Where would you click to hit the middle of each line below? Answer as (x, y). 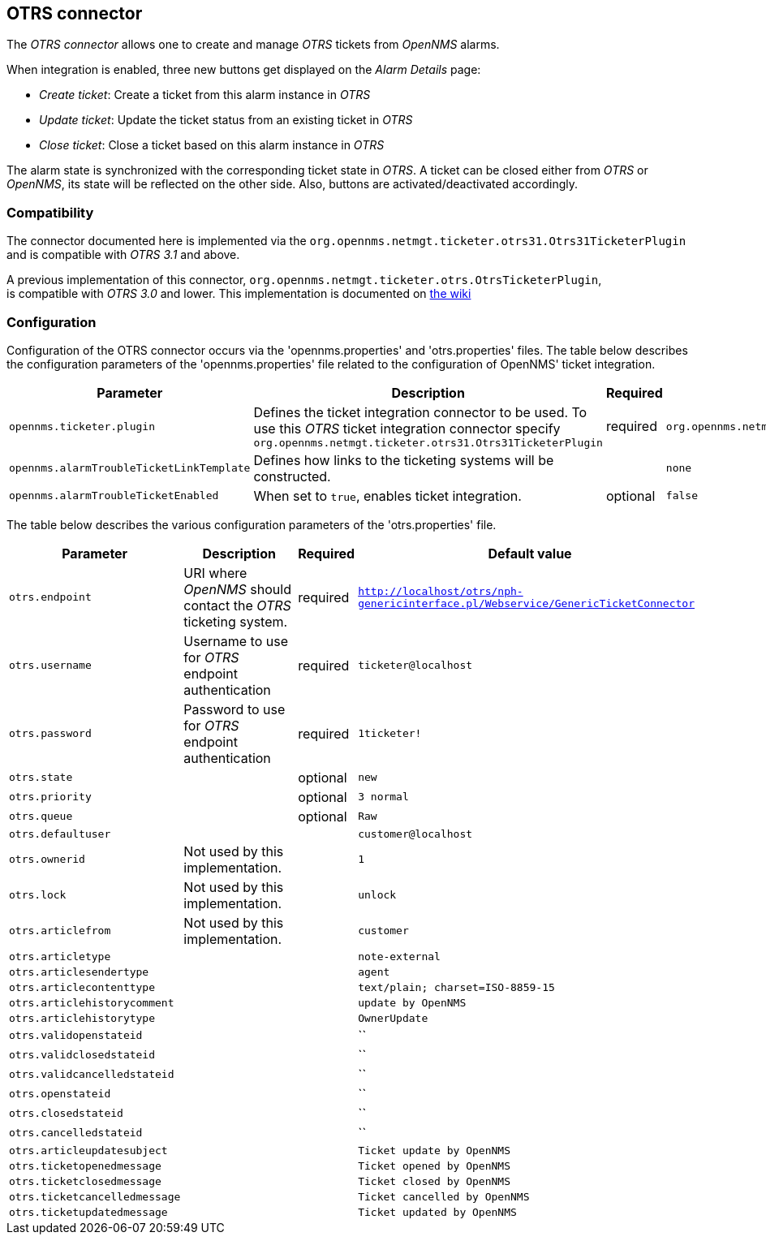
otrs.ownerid (47, 860)
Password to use (235, 709)
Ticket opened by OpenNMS (434, 1166)
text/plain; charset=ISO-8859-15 (456, 987)
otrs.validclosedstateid (82, 1055)
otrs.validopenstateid (76, 1036)
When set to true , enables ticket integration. (387, 496)
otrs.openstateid (60, 1094)
